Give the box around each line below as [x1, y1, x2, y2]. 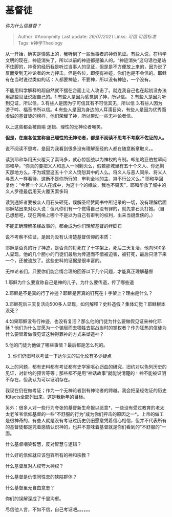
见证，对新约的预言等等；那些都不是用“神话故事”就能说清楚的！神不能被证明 [5, 370, 166, 376]
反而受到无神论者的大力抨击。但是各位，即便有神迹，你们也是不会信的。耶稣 [5, 70, 167, 76]
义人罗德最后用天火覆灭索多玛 [5, 188, 68, 195]
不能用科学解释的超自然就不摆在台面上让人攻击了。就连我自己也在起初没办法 [5, 87, 167, 93]
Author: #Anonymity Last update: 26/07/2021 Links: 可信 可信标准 [17, 33, 157, 39]
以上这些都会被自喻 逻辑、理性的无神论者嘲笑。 [5, 123, 105, 130]
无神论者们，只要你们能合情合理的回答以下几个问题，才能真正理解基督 [5, 268, 154, 274]
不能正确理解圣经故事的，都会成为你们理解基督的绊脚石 [5, 223, 122, 229]
